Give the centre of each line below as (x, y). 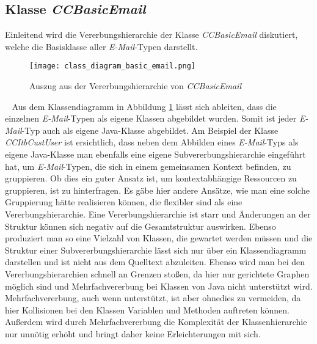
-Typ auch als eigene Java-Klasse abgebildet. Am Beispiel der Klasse (150, 130)
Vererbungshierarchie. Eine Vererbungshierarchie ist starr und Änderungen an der (158, 214)
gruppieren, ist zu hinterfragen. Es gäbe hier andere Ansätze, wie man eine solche (157, 190)
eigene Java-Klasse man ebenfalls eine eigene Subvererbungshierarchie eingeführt (155, 154)
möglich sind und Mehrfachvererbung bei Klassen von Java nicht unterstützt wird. (159, 286)
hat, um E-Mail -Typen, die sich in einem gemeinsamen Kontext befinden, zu (148, 166)
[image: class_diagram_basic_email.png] (113, 66)
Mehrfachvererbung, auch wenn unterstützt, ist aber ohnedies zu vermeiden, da (153, 298)
